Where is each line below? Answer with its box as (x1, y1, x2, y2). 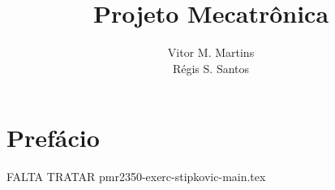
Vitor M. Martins (167, 44, 255, 61)
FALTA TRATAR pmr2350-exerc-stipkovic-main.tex (6, 168, 266, 185)
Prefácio (6, 121, 100, 154)
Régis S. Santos (172, 59, 250, 76)
